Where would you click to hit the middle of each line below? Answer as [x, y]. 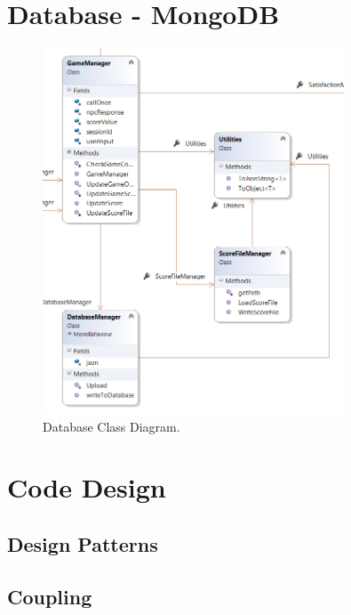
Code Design [87, 487]
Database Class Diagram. [112, 426]
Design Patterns [83, 543]
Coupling [50, 596]
